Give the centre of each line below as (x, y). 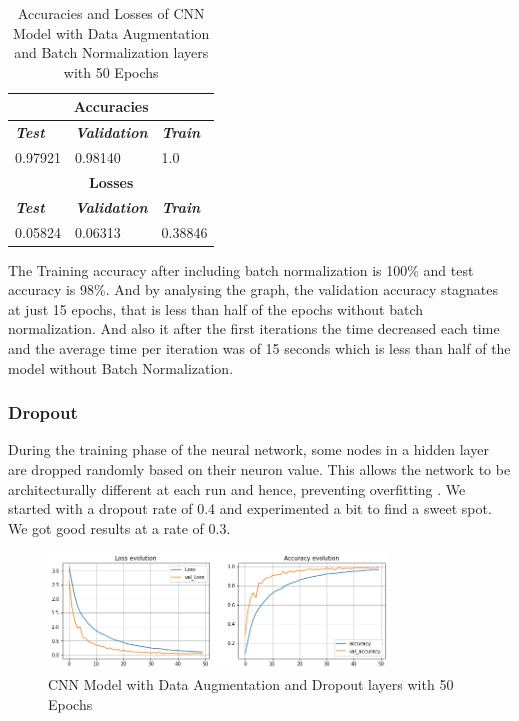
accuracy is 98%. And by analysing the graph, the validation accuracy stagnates (253, 289)
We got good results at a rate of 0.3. (119, 527)
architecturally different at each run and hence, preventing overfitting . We (237, 488)
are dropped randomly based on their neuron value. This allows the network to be (259, 469)
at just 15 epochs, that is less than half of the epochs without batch (216, 308)
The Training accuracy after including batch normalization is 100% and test (241, 269)
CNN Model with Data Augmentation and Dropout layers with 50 (251, 684)
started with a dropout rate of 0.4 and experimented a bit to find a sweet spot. (250, 508)
